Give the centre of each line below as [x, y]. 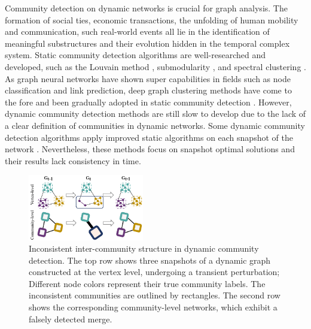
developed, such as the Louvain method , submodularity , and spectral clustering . [155, 66]
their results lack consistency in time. [73, 160]
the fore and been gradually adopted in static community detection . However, [148, 102]
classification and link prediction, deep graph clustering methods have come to [148, 90]
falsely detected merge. [71, 319]
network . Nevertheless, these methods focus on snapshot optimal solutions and [150, 149]
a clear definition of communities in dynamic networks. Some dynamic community [155, 125]
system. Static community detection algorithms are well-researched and [135, 55]
